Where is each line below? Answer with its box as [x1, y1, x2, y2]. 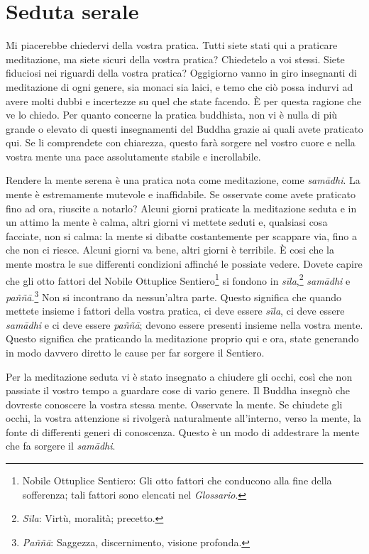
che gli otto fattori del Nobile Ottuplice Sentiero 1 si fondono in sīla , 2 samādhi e [6, 271, 351, 288]
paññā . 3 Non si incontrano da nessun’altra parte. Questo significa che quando [6, 287, 341, 304]
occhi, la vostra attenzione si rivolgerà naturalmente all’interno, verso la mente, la [6, 411, 361, 425]
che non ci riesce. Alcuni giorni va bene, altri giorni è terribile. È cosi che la [6, 242, 334, 257]
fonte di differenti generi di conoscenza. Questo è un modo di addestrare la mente [6, 424, 360, 439]
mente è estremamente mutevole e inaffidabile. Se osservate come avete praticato [6, 187, 356, 202]
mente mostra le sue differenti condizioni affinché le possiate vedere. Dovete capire [6, 256, 363, 271]
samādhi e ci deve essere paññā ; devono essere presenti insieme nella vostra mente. [6, 317, 363, 332]
